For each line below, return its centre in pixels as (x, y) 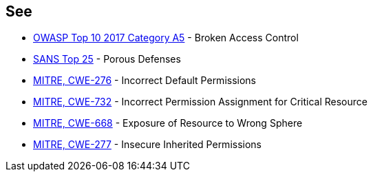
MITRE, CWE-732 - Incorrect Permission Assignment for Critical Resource (200, 102)
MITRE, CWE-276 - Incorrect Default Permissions (145, 81)
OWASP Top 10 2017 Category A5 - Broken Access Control (166, 38)
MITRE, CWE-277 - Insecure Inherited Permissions (147, 145)
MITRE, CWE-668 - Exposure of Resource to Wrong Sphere (168, 123)
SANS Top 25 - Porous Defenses (107, 59)
